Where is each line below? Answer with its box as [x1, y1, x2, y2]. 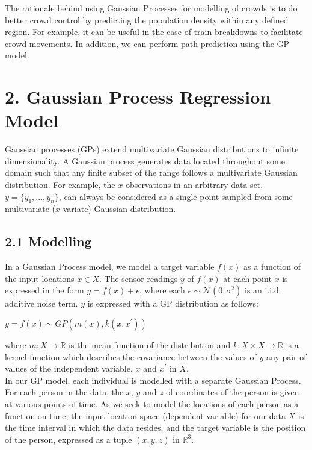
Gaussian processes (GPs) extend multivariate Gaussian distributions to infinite [5, 143, 299, 155]
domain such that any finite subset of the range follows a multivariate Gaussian [5, 166, 298, 179]
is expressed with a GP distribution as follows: [87, 297, 259, 310]
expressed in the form [5, 284, 84, 296]
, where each [139, 284, 185, 296]
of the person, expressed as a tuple [5, 433, 132, 445]
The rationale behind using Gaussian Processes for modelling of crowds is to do [5, 2, 298, 14]
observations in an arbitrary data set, [125, 178, 263, 191]
